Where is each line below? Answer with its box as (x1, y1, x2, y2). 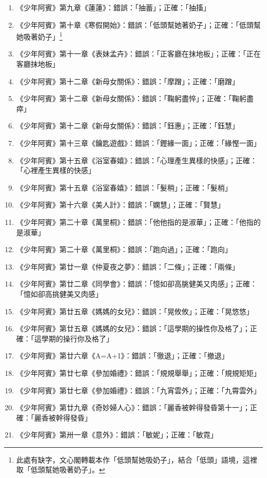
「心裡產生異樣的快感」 (16, 165, 96, 176)
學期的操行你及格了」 (41, 333, 113, 343)
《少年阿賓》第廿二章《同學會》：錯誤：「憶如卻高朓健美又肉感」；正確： (16, 278, 257, 289)
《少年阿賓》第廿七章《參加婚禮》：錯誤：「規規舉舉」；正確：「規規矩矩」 (16, 367, 261, 378)
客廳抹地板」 (16, 59, 60, 69)
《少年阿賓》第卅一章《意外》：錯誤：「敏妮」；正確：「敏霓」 (16, 429, 218, 440)
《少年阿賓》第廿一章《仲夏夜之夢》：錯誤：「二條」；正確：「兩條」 (16, 261, 239, 272)
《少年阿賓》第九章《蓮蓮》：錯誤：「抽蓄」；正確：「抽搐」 (16, 2, 211, 12)
